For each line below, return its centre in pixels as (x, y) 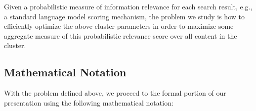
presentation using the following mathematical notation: (89, 102)
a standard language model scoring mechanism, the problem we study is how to (124, 16)
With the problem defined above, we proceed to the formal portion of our (115, 93)
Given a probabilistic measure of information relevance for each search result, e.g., (128, 6)
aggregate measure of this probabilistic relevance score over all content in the (121, 35)
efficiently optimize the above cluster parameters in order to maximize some (119, 26)
